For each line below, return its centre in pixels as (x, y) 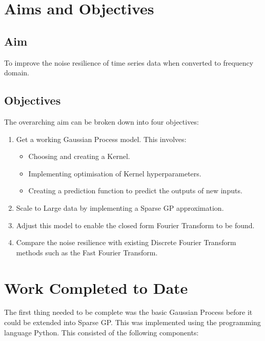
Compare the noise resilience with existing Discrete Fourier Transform (126, 242)
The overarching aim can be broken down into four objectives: (101, 121)
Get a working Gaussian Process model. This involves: (101, 139)
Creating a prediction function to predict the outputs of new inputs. (135, 190)
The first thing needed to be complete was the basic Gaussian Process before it (128, 312)
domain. (17, 73)
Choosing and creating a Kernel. (79, 156)
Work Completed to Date (96, 287)
